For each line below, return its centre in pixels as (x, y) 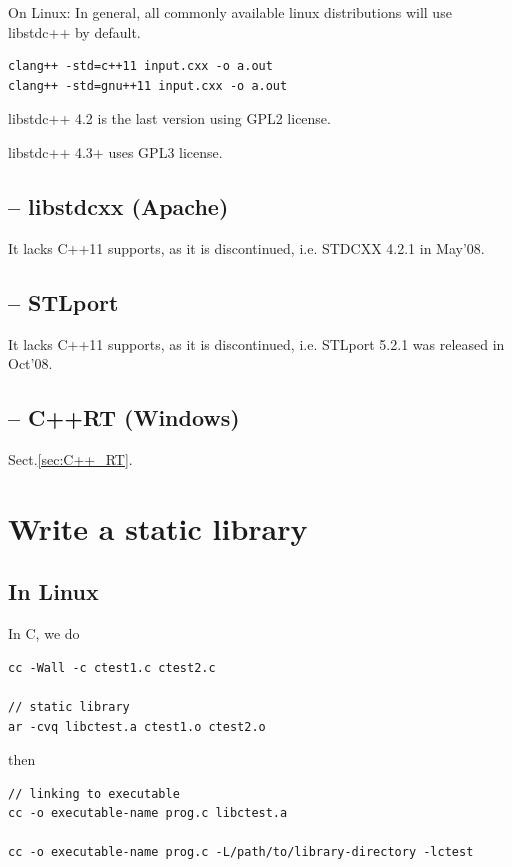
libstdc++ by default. (74, 31)
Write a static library (158, 527)
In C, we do (44, 633)
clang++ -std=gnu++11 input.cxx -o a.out (148, 85)
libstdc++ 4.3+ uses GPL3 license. (115, 151)
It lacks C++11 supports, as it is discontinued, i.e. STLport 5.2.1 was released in (256, 343)
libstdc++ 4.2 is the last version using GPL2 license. (169, 118)
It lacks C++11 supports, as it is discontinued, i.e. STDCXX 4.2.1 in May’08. (246, 247)
